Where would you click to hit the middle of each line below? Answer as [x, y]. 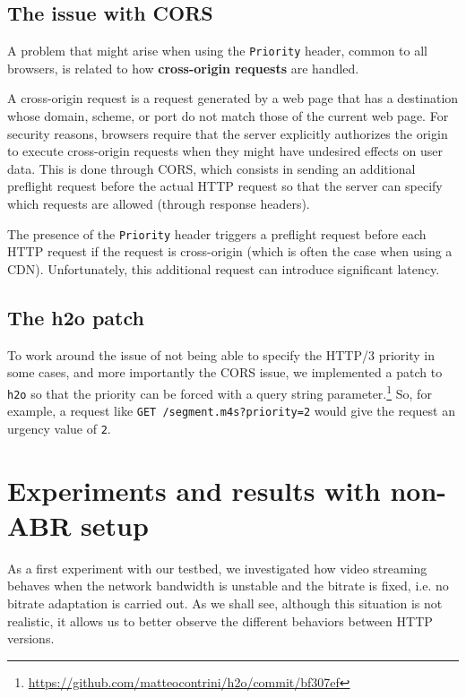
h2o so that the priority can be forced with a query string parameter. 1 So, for [220, 392]
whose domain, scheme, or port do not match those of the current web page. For [228, 116]
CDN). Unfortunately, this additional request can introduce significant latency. [224, 268]
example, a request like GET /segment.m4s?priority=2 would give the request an [231, 411]
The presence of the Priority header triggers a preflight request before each [217, 233]
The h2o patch [76, 317]
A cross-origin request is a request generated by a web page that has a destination [233, 98]
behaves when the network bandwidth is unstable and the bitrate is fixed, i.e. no [228, 586]
